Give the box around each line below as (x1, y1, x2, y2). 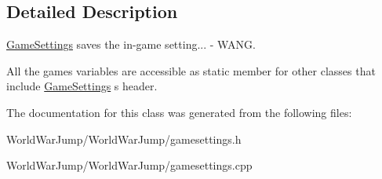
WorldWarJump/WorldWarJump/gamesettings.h (6, 130, 242, 147)
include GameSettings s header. (6, 78, 158, 94)
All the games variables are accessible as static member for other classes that (6, 62, 376, 79)
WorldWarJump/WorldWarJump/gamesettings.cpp (6, 157, 253, 174)
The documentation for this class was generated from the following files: (6, 104, 352, 120)
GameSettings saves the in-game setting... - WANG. (6, 36, 256, 53)
